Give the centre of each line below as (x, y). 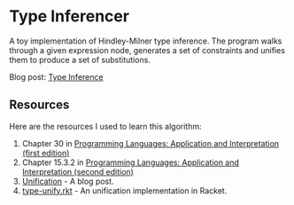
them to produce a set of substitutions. (80, 59)
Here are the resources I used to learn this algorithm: (105, 126)
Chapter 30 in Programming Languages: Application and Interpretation (151, 143)
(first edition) (46, 153)
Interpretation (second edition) (78, 171)
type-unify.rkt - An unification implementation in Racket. (124, 190)
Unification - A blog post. (68, 181)
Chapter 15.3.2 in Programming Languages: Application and (130, 162)
